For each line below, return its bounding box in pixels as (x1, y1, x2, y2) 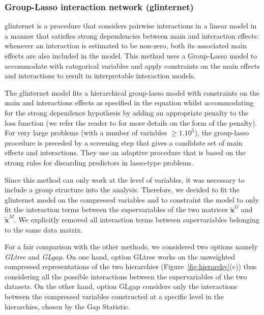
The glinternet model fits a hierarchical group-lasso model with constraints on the (5, 87, 260, 98)
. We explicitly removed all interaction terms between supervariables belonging (14, 214, 259, 224)
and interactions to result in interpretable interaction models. (5, 70, 196, 81)
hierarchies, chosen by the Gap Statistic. (5, 301, 130, 311)
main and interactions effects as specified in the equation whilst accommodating (5, 97, 254, 108)
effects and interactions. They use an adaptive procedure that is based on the (5, 147, 246, 158)
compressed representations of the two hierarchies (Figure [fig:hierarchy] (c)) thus (5, 261, 257, 272)
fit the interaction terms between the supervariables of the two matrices (5, 204, 228, 215)
